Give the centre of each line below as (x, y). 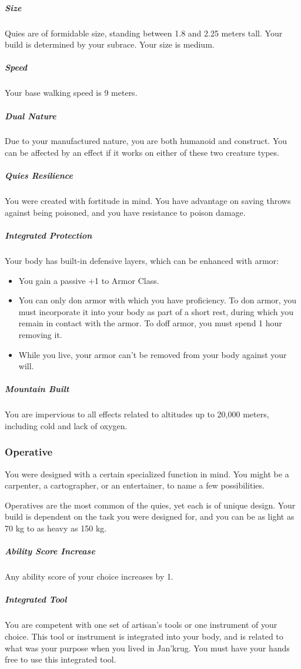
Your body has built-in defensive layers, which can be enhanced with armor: (142, 260)
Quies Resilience (39, 175)
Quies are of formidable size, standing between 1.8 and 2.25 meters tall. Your (144, 33)
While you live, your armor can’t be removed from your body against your (153, 354)
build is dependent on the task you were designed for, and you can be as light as (150, 516)
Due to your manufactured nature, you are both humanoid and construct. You (146, 141)
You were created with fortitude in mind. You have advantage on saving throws (148, 201)
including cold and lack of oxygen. (66, 425)
